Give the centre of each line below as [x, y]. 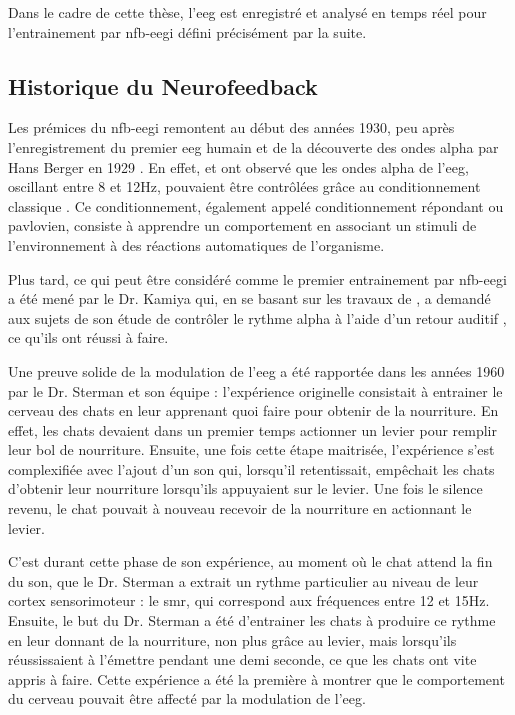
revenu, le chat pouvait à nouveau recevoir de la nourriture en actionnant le [240, 508]
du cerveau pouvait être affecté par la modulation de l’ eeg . [187, 698]
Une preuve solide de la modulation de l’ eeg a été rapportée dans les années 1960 [256, 370]
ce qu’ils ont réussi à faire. [88, 337]
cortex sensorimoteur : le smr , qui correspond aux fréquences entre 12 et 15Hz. [249, 600]
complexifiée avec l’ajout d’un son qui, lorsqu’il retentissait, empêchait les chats [251, 468]
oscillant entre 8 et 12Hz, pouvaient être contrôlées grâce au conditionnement [244, 186]
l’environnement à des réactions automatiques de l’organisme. [196, 244]
